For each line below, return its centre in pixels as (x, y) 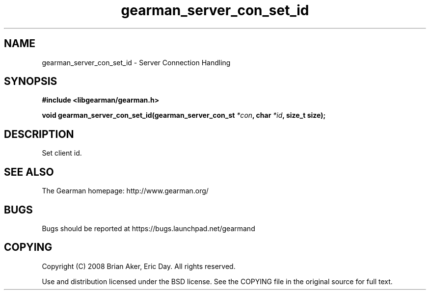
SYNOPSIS (31, 81)
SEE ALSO (29, 172)
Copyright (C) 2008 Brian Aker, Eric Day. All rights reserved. (139, 266)
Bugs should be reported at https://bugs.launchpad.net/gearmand (148, 228)
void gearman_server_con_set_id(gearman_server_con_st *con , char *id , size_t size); (184, 115)
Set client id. (62, 153)
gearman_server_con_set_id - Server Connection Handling (136, 62)
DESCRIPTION (39, 134)
